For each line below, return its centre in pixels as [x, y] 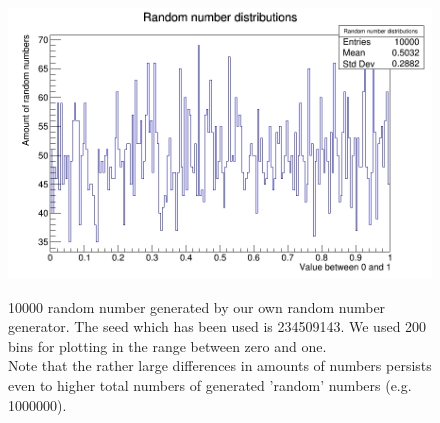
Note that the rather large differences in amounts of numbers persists [220, 365]
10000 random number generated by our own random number [197, 306]
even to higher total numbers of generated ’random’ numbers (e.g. [210, 384]
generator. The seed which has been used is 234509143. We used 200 [217, 326]
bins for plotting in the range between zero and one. [167, 345]
